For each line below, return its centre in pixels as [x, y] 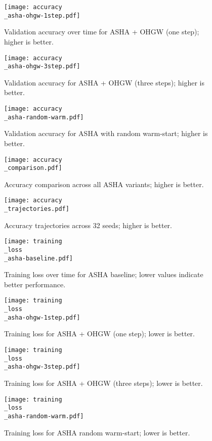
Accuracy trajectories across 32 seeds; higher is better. [88, 225]
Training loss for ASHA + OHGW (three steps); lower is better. [103, 383]
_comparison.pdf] [33, 168]
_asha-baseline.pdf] [39, 258]
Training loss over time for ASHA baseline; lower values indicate [104, 274]
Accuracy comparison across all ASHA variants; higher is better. [104, 184]
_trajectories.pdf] [37, 209]
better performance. [35, 284]
